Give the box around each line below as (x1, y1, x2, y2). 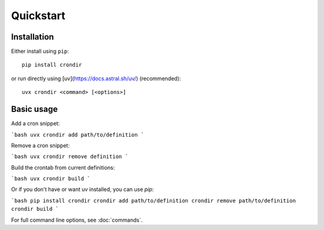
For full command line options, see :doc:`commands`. (11, 216, 143, 223)
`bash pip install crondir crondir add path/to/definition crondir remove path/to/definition (11, 197, 296, 204)
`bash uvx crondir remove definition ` (11, 153, 128, 160)
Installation (11, 32, 54, 42)
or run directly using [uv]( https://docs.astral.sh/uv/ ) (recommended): (11, 75, 181, 82)
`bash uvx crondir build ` (11, 175, 91, 182)
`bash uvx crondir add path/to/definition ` (11, 131, 145, 138)
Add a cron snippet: (11, 120, 60, 127)
